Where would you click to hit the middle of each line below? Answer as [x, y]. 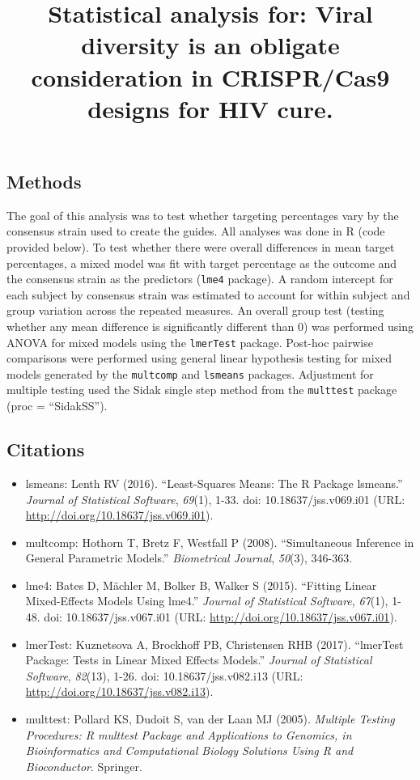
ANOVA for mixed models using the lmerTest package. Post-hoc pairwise [190, 342]
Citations [46, 449]
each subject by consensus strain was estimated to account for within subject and [208, 294]
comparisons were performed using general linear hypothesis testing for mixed [199, 358]
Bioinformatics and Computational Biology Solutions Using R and [189, 750]
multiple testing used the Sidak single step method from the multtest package [202, 390]
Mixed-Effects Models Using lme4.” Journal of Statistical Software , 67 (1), [207, 601]
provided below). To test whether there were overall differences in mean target [201, 246]
